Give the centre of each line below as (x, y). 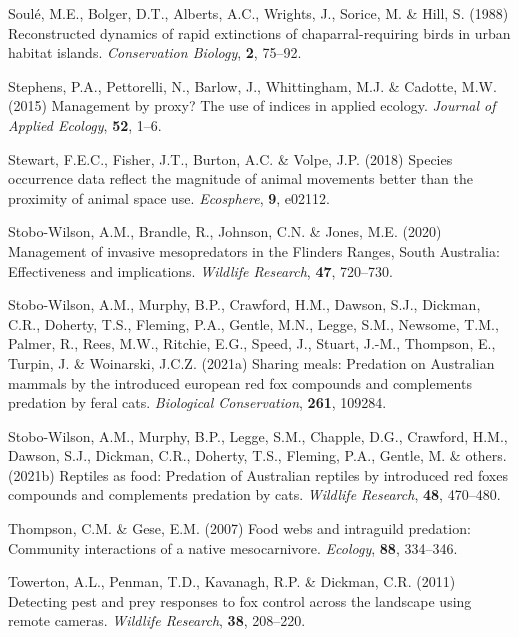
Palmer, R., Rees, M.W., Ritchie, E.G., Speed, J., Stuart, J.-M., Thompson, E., (252, 343)
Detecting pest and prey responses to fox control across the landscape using (240, 600)
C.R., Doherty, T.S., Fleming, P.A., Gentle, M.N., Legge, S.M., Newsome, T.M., (253, 323)
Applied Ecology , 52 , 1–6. (85, 124)
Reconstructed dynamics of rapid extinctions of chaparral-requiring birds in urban (259, 32)
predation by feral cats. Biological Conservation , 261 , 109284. (197, 402)
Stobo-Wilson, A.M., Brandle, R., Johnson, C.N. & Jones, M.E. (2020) (225, 231)
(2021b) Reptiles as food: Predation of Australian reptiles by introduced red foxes (258, 474)
